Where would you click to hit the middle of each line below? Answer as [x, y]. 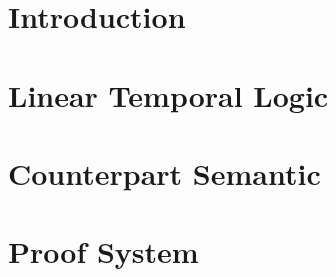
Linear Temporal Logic [168, 94]
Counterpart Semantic [164, 172]
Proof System [103, 251]
